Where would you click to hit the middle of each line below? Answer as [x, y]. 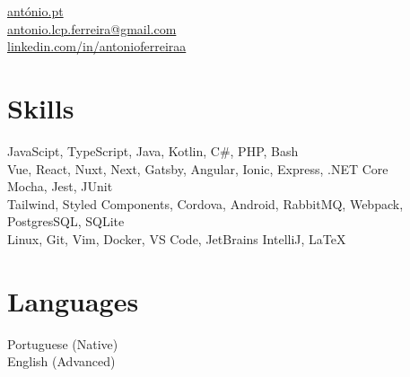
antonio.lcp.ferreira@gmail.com [92, 28]
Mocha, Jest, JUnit [60, 186]
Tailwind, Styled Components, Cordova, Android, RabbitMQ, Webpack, [205, 203]
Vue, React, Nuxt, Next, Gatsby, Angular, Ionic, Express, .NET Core [198, 168]
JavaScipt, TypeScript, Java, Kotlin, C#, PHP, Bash [153, 150]
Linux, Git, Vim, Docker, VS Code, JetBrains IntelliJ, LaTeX [177, 238]
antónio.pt [35, 11]
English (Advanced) [61, 361]
